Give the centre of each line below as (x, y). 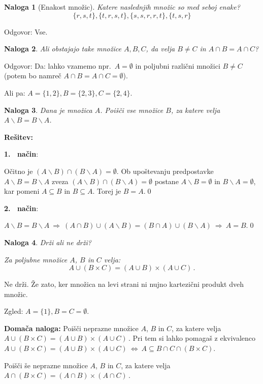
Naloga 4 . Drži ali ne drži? (48, 242)
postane (167, 181)
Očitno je (19, 171)
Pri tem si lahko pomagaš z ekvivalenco (194, 338)
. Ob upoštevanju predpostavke (165, 171)
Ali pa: (15, 92)
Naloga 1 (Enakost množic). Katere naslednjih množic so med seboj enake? (122, 7)
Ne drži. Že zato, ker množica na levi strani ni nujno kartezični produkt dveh (124, 284)
